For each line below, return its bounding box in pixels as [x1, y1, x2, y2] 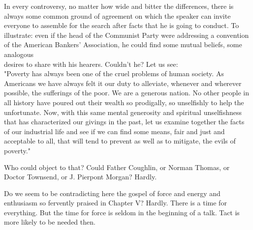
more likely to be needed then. [4, 217, 95, 227]
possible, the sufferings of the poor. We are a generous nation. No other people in [4, 87, 249, 98]
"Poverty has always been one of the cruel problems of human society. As [4, 68, 224, 79]
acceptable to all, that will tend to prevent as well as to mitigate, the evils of [4, 136, 236, 146]
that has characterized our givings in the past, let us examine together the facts [4, 116, 245, 127]
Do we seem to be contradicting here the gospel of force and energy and [4, 188, 221, 198]
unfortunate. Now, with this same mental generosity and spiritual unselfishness [4, 107, 242, 117]
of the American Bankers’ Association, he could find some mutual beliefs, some [4, 39, 242, 50]
